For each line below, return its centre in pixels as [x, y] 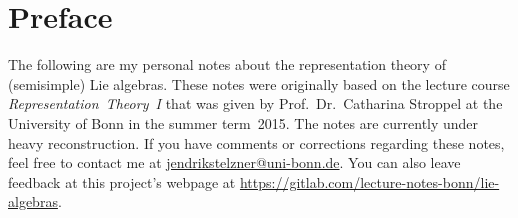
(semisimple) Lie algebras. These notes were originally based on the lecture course [259, 83]
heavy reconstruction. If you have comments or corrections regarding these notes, [256, 142]
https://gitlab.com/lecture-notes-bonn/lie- [369, 181]
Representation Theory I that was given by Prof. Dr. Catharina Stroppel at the [255, 103]
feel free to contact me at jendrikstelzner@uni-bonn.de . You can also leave [234, 162]
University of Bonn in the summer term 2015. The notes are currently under [243, 122]
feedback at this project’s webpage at [122, 181]
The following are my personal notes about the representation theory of [227, 64]
